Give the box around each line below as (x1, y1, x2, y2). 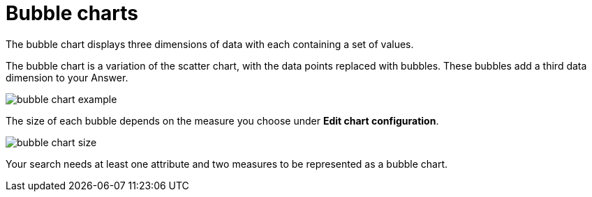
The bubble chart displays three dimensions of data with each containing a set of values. (6, 38, 414, 50)
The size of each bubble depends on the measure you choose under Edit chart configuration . (6, 114, 439, 127)
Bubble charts (6, 1, 138, 25)
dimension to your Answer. (6, 71, 128, 84)
